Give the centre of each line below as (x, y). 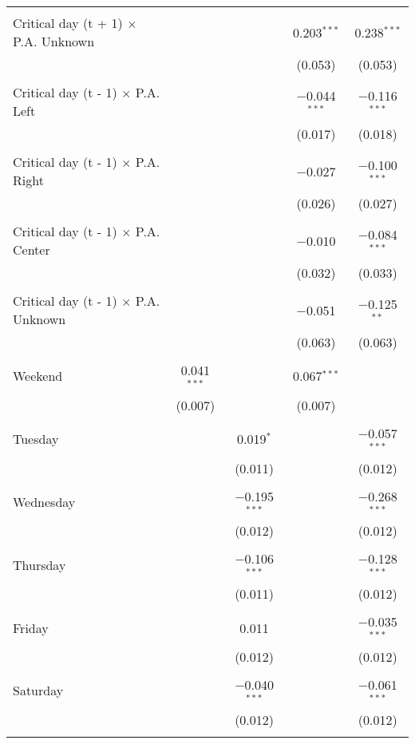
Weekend (38, 376)
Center (32, 249)
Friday (31, 627)
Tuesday (36, 439)
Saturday (38, 691)
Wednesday (44, 501)
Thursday (40, 564)
